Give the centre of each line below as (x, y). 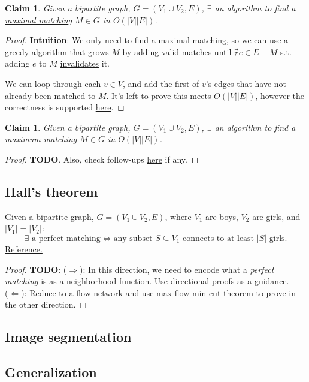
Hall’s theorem (51, 191)
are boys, (222, 216)
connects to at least (218, 238)
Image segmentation (68, 337)
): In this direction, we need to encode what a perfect (177, 269)
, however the (280, 95)
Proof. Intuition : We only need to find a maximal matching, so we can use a (147, 40)
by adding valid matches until (177, 51)
